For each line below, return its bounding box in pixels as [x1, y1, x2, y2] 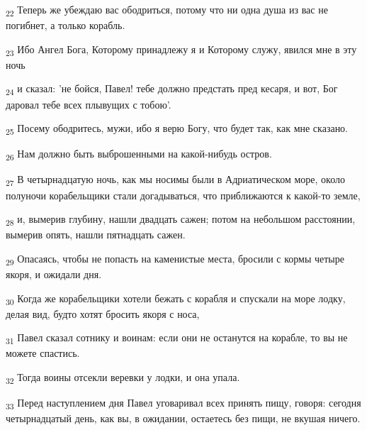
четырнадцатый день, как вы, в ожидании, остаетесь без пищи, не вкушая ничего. [6, 411, 361, 426]
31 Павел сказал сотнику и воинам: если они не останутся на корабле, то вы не [6, 330, 348, 347]
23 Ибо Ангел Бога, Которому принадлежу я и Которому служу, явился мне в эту [6, 41, 357, 58]
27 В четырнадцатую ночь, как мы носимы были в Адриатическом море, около [6, 172, 345, 189]
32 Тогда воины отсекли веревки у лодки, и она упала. [6, 370, 240, 386]
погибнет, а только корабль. [6, 18, 125, 33]
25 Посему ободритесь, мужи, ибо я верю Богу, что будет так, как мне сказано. [6, 121, 349, 137]
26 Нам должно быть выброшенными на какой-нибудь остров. [6, 146, 272, 163]
